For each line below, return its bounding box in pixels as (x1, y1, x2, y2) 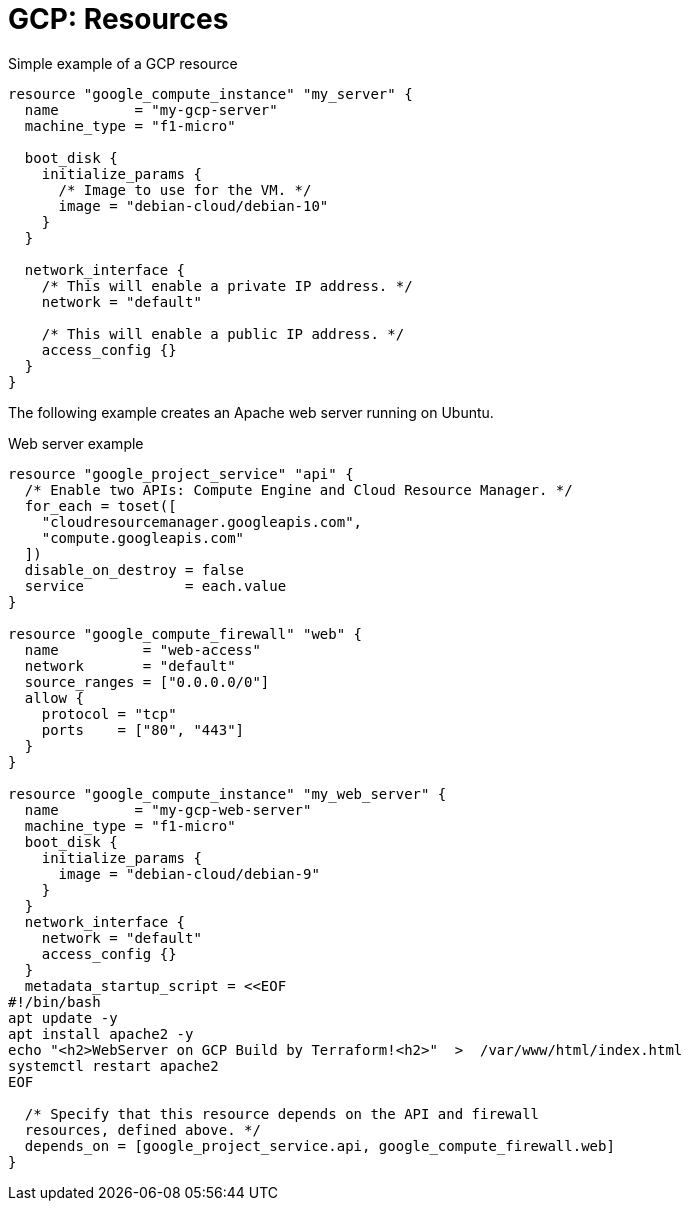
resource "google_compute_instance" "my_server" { (8, 85, 413, 102)
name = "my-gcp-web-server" (24, 801, 312, 818)
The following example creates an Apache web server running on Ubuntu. (8, 403, 494, 421)
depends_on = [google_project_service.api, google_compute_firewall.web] (24, 1137, 615, 1154)
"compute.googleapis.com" (41, 529, 245, 546)
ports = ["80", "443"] (41, 721, 245, 738)
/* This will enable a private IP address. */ (41, 277, 413, 294)
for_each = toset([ (24, 497, 177, 514)
